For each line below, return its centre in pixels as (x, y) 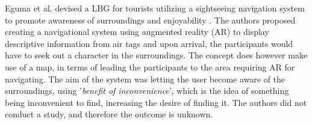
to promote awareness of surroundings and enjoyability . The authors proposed (150, 20)
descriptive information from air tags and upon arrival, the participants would (149, 43)
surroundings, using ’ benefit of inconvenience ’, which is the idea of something (147, 91)
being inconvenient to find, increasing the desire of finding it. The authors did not (156, 102)
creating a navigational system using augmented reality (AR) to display (137, 32)
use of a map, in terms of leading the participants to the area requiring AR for (150, 67)
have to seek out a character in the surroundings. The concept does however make (156, 55)
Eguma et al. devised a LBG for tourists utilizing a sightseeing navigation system (155, 8)
